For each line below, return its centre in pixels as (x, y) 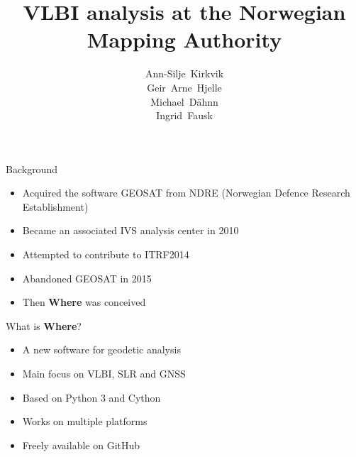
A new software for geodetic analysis (101, 349)
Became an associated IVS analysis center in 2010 (130, 230)
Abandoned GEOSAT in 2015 (87, 278)
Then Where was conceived (84, 302)
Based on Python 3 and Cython (91, 397)
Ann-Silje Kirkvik (184, 73)
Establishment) (55, 206)
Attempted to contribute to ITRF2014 (106, 254)
